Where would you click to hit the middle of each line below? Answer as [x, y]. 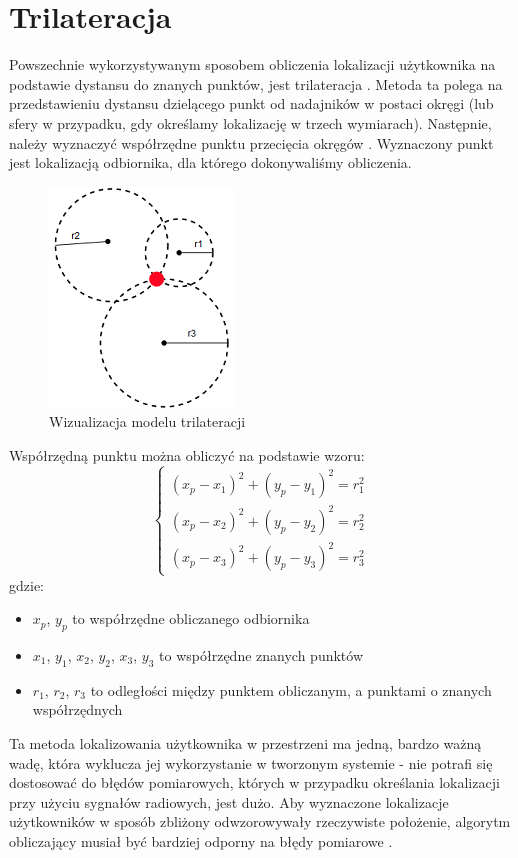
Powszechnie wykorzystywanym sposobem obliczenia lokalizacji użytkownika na [252, 64]
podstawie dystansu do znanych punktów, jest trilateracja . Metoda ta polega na [256, 83]
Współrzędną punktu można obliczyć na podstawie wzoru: [187, 454]
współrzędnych [77, 709]
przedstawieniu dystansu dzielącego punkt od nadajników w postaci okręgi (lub [251, 103]
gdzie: [26, 584]
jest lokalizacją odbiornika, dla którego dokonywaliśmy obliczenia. [210, 162]
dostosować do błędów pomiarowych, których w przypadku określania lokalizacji [254, 782]
